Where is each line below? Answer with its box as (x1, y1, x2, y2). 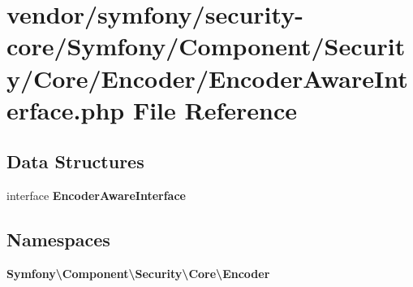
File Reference (132, 93, 298, 126)
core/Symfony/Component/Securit (6, 29, 406, 63)
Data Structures (6, 149, 144, 174)
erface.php (6, 93, 125, 126)
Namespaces (6, 227, 110, 252)
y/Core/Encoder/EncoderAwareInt (6, 61, 408, 94)
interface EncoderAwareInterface (6, 187, 186, 204)
